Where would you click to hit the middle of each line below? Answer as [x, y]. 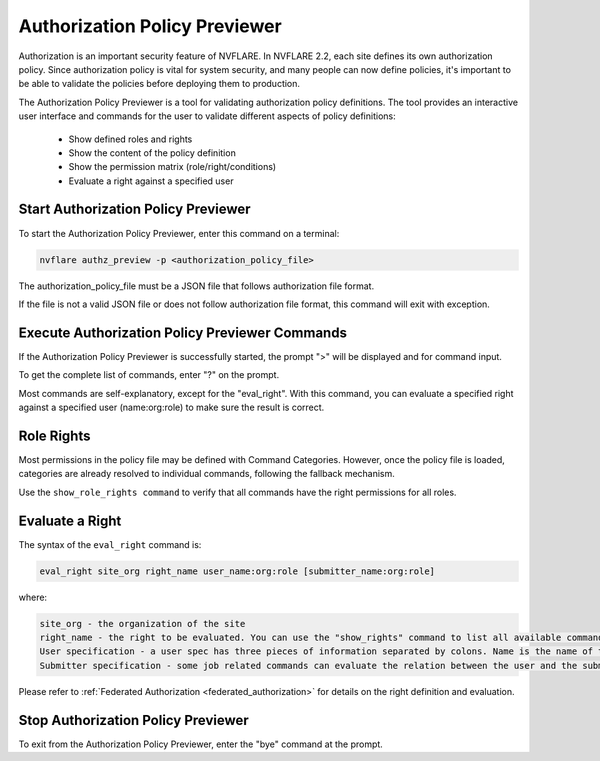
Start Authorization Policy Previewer [134, 209]
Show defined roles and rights [130, 139]
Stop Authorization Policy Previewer [133, 720]
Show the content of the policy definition [152, 152]
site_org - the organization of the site [142, 623]
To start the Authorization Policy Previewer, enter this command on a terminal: [179, 233]
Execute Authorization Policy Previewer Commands [182, 332]
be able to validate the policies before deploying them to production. [159, 84]
